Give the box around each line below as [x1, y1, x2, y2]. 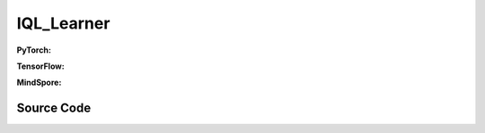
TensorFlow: [16, 61, 65, 71]
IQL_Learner [16, 13, 110, 33]
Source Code [16, 101, 92, 116]
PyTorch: [16, 45, 51, 55]
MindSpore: [16, 77, 62, 88]
